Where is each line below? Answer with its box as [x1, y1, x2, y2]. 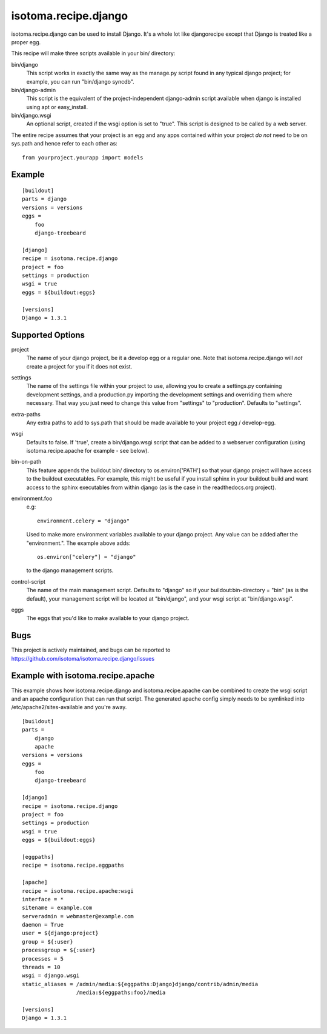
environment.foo [11, 495, 53, 502]
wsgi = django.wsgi [22, 972, 80, 979]
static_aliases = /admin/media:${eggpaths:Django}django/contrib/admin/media [22, 981, 259, 987]
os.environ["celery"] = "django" [37, 553, 136, 560]
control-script [11, 578, 45, 585]
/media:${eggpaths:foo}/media [76, 989, 166, 996]
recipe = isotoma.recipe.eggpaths [22, 862, 124, 869]
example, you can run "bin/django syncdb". [26, 78, 134, 85]
